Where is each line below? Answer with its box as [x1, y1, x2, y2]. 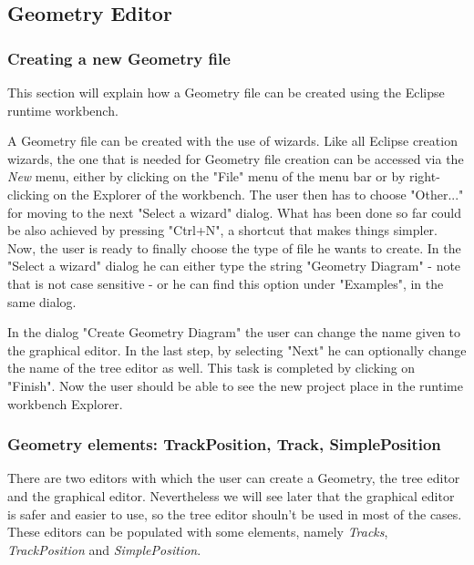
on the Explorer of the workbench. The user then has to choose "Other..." [53, 184, 464, 203]
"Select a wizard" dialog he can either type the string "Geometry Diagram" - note [7, 256, 461, 275]
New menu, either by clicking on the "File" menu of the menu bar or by [7, 167, 406, 186]
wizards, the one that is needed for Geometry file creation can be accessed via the [7, 149, 464, 168]
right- [408, 167, 440, 186]
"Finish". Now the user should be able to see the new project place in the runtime [7, 375, 463, 395]
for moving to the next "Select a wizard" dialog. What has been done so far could [7, 202, 462, 221]
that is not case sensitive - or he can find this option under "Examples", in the [7, 273, 444, 293]
